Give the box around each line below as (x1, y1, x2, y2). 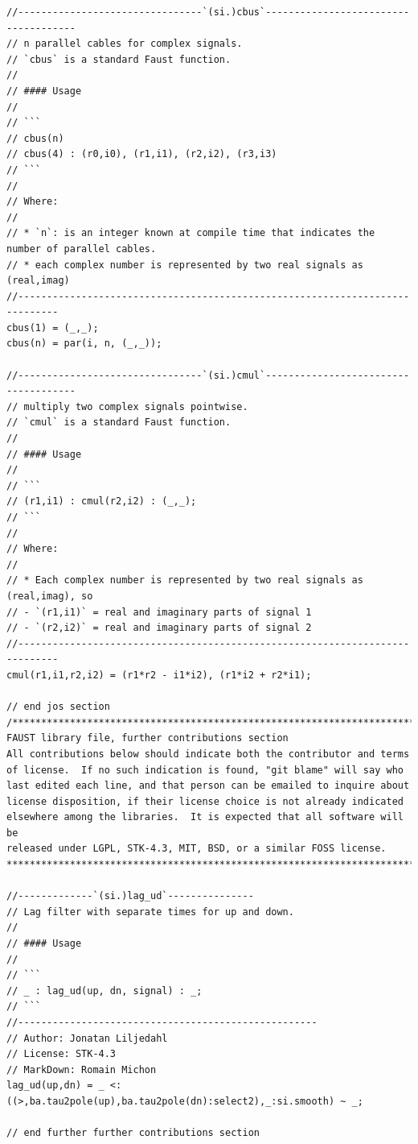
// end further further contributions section (6, 1127, 260, 1139)
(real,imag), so (6, 590, 93, 602)
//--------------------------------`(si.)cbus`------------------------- (6, 6, 410, 18)
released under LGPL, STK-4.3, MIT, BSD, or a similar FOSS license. (6, 843, 387, 855)
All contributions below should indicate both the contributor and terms (6, 748, 410, 760)
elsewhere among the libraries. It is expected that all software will (6, 811, 404, 823)
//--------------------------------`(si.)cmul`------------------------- (6, 369, 410, 381)
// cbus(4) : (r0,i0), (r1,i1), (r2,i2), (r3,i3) (6, 148, 277, 160)
